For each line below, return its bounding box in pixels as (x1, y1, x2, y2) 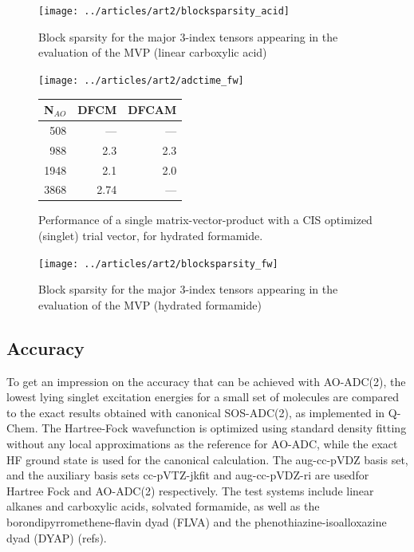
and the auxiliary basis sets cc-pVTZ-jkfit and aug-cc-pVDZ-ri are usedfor (6, 467, 369, 483)
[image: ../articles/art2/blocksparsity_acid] (38, 6, 290, 17)
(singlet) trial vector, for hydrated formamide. (38, 227, 263, 244)
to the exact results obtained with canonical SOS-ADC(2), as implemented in (6, 404, 385, 420)
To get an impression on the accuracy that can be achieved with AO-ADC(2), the (6, 373, 406, 389)
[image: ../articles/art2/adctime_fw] (38, 74, 244, 86)
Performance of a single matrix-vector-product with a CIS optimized (38, 211, 373, 228)
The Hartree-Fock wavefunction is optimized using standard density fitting (41, 420, 407, 436)
